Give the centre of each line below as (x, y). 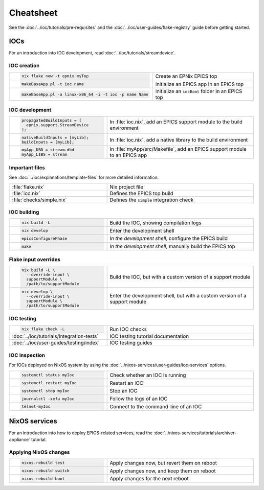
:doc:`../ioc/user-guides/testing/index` (56, 343)
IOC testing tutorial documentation (149, 336)
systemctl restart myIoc (49, 383)
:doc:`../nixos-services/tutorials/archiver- (195, 433)
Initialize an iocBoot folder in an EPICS (199, 92)
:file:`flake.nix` (28, 187)
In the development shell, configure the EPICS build (169, 238)
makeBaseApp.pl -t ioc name (53, 84)
